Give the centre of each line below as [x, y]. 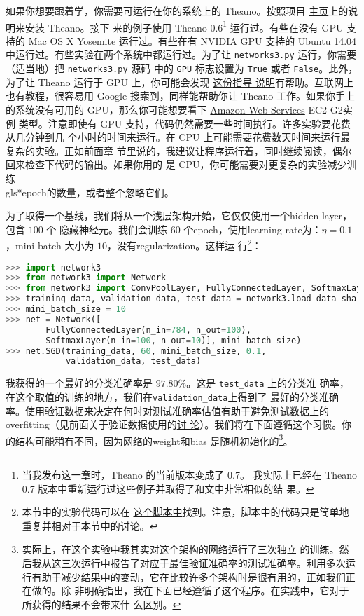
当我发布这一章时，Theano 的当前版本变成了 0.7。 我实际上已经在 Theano [190, 475]
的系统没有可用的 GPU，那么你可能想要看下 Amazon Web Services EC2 [167, 109]
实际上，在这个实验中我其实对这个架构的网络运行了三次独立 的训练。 [181, 549]
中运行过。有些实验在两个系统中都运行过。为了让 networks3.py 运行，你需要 [181, 54]
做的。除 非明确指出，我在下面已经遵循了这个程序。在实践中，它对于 [190, 590]
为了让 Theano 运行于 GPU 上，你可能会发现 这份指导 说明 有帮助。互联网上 [180, 82]
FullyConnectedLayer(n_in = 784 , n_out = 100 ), [148, 330]
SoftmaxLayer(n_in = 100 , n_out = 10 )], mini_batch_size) [174, 340]
